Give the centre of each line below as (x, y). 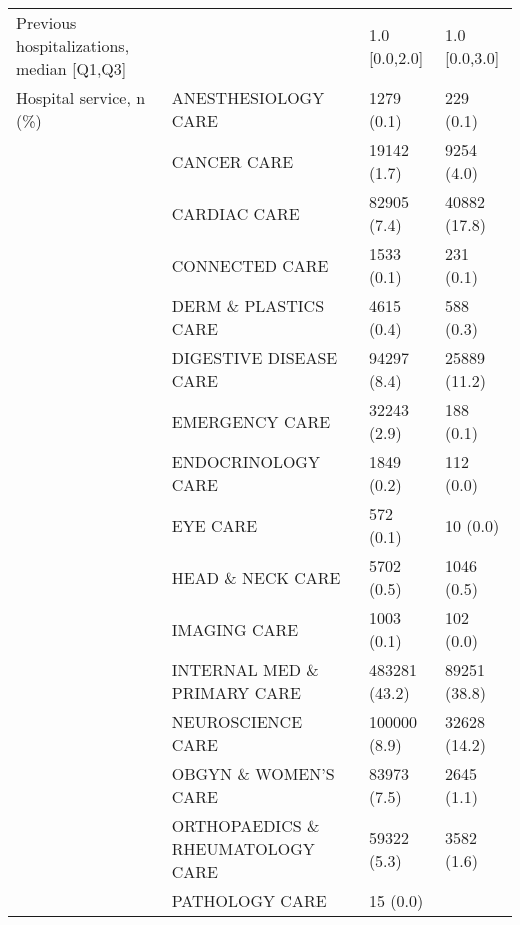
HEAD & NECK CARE (256, 577)
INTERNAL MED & (245, 669)
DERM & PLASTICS (248, 305)
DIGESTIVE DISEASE (254, 357)
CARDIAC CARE (235, 213)
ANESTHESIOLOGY (248, 97)
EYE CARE (214, 525)
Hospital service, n (81, 97)
